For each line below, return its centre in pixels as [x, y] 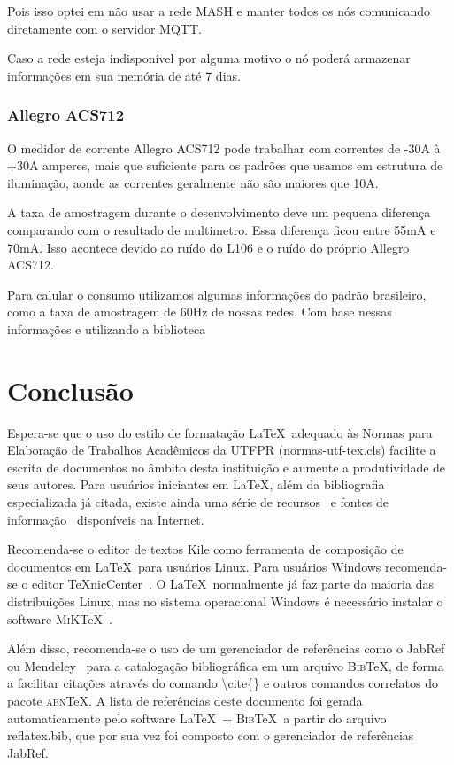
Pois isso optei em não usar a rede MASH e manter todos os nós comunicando [219, 11]
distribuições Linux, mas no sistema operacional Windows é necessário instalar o [225, 601]
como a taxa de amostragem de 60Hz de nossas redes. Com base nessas [200, 312]
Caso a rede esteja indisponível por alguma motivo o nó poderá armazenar [209, 58]
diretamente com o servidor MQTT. [104, 28]
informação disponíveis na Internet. [106, 519]
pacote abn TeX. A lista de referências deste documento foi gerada [185, 700]
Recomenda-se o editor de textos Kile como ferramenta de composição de [205, 549]
